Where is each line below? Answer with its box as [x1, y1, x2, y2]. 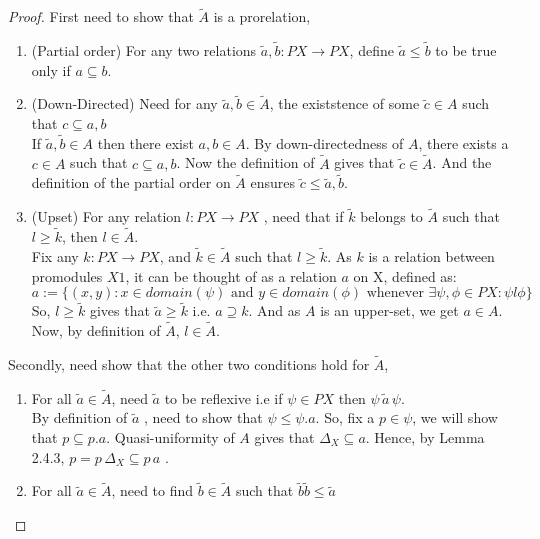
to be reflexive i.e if [164, 387, 283, 408]
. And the [432, 152, 492, 173]
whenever [366, 286, 424, 301]
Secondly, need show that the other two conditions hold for [8, 353, 370, 374]
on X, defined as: [353, 265, 457, 286]
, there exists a [418, 132, 509, 153]
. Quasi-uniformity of [106, 426, 235, 447]
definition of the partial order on [31, 172, 231, 193]
